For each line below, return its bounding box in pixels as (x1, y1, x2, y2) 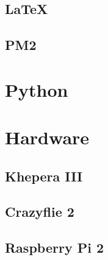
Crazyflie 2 (5, 202, 74, 221)
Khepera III (5, 166, 83, 185)
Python (5, 77, 68, 102)
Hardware (5, 125, 90, 150)
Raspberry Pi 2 (5, 238, 104, 257)
